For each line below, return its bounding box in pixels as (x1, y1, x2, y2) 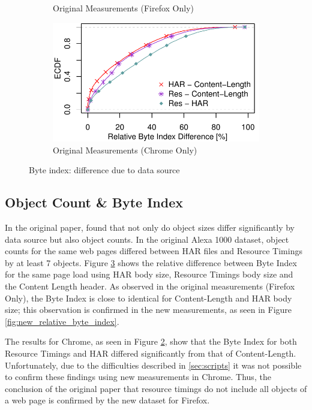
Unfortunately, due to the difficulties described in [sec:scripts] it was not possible (5, 358, 302, 371)
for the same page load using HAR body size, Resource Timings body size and (5, 268, 293, 281)
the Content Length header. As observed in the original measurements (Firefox (5, 280, 295, 292)
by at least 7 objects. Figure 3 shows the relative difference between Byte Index (5, 256, 297, 269)
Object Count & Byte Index (5, 193, 184, 212)
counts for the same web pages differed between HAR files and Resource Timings (5, 245, 302, 257)
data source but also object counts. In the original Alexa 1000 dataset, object (5, 233, 289, 245)
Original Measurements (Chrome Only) (53, 143, 197, 156)
